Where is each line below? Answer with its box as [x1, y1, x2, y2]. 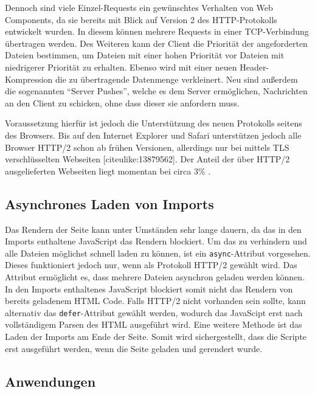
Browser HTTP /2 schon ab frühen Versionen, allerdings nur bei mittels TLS [5, 140, 289, 153]
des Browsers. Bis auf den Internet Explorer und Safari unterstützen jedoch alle [5, 128, 302, 141]
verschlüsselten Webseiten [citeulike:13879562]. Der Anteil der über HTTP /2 [5, 153, 290, 165]
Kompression [5, 72, 53, 85]
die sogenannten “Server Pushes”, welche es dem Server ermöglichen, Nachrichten [5, 85, 308, 97]
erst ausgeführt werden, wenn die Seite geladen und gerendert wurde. [5, 342, 263, 354]
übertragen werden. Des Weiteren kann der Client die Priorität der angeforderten [5, 36, 308, 49]
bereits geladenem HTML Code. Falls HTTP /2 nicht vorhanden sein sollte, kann [5, 294, 306, 307]
